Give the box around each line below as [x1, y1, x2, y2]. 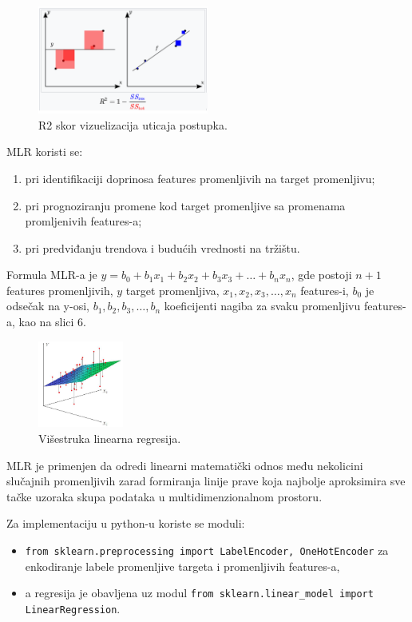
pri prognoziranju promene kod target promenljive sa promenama [25, 197, 346, 213]
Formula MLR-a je [6, 266, 97, 283]
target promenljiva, [125, 281, 220, 298]
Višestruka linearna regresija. [38, 430, 181, 447]
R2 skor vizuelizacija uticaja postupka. [38, 116, 228, 133]
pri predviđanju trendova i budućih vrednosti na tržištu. [25, 239, 300, 256]
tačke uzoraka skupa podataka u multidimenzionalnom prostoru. [6, 488, 323, 504]
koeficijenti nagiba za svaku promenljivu [164, 297, 361, 314]
